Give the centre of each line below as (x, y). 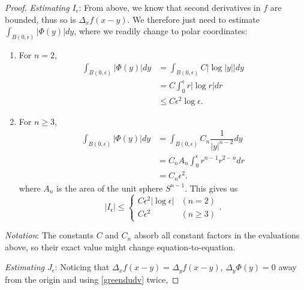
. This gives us (211, 188)
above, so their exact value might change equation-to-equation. (120, 246)
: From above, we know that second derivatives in (170, 7)
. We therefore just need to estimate (193, 19)
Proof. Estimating (37, 7)
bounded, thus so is (40, 19)
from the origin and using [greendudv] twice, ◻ (92, 279)
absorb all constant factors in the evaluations (217, 235)
